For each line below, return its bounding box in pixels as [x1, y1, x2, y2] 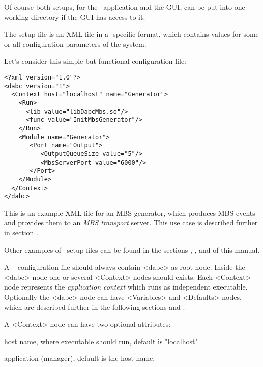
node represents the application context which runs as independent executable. [4, 281, 248, 292]
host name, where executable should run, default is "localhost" [4, 335, 198, 346]
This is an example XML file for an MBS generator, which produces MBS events [4, 207, 255, 218]
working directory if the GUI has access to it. [4, 11, 145, 22]
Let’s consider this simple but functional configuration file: [4, 56, 187, 66]
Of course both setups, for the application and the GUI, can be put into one [4, 2, 245, 12]
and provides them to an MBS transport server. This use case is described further [4, 217, 258, 228]
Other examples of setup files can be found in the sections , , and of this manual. [4, 244, 260, 255]
